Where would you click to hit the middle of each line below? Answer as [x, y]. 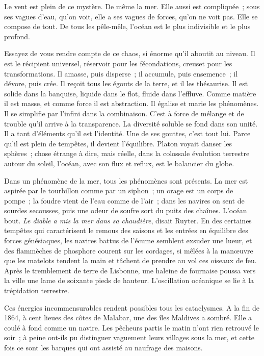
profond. [17, 36]
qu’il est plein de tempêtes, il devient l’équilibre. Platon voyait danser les [118, 143]
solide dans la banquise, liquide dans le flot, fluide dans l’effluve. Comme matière [130, 93]
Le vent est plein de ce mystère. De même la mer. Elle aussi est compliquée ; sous [132, 6]
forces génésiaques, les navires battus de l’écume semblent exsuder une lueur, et [128, 240]
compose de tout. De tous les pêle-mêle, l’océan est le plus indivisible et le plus [127, 26]
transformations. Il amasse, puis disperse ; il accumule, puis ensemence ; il [121, 73]
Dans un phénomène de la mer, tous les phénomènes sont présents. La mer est [126, 180]
